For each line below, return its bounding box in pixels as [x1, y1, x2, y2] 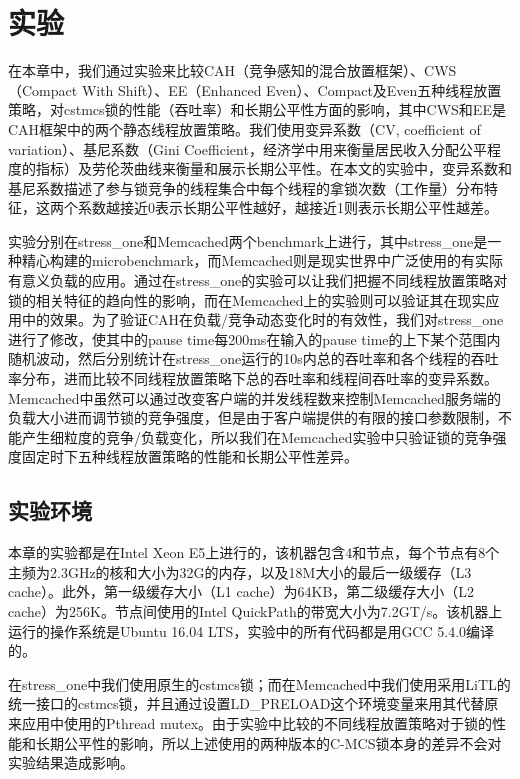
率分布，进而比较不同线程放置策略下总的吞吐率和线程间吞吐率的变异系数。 [8, 368, 498, 389]
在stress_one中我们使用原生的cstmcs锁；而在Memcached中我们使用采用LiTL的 [8, 673, 511, 694]
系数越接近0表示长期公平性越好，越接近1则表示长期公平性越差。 [77, 197, 498, 218]
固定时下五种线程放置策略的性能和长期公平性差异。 [21, 446, 358, 467]
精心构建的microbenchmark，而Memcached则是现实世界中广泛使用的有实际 [21, 250, 504, 271]
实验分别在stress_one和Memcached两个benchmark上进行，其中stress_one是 [8, 230, 488, 251]
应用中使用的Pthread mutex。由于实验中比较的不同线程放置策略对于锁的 [21, 712, 493, 733]
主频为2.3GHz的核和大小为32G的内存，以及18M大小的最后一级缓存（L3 [8, 561, 472, 582]
